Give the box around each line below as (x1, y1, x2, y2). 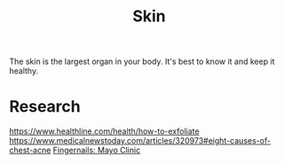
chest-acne (9, 144, 51, 156)
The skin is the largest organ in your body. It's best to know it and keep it (9, 56, 275, 67)
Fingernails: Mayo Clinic (52, 144, 141, 156)
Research (9, 97, 82, 117)
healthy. (9, 66, 38, 76)
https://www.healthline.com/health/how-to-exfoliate (9, 126, 200, 137)
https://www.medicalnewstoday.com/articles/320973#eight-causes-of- (9, 136, 272, 146)
